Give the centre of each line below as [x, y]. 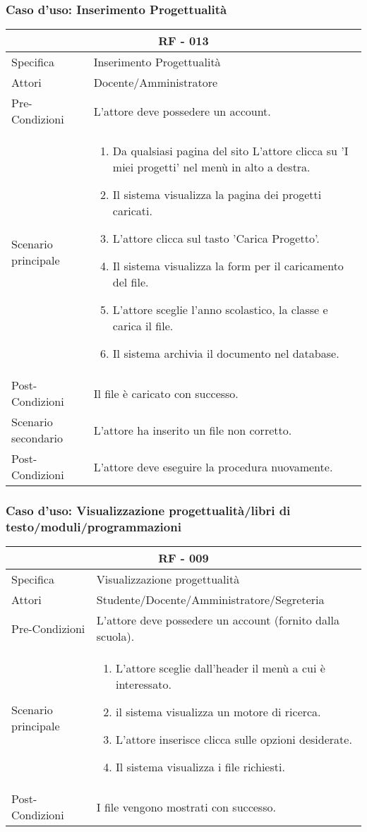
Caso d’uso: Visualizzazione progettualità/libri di [148, 511]
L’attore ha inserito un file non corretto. [193, 430]
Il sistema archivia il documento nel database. [226, 354]
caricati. [132, 211]
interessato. [143, 685]
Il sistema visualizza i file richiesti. [200, 767]
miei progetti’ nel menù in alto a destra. [211, 167]
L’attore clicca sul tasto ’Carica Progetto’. [216, 239]
